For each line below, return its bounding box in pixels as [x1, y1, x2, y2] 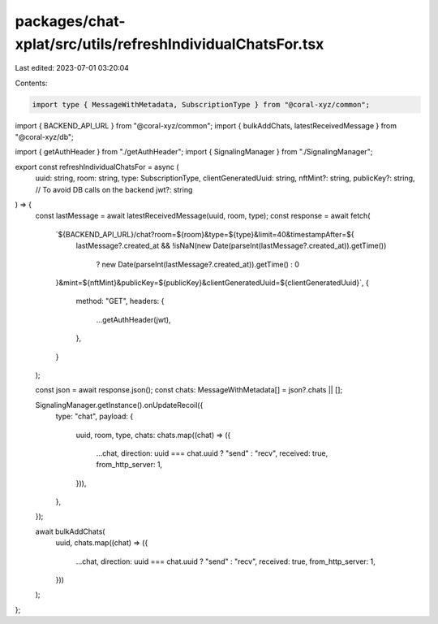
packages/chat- [15, 12, 126, 30]
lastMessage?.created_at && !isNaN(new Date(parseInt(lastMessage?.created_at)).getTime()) [75, 240, 387, 251]
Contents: [15, 78, 48, 88]
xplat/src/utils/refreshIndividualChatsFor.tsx [15, 35, 324, 53]
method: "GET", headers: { [75, 297, 165, 306]
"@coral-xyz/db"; [15, 132, 75, 142]
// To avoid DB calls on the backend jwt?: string [35, 184, 193, 194]
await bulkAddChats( [35, 526, 105, 536]
